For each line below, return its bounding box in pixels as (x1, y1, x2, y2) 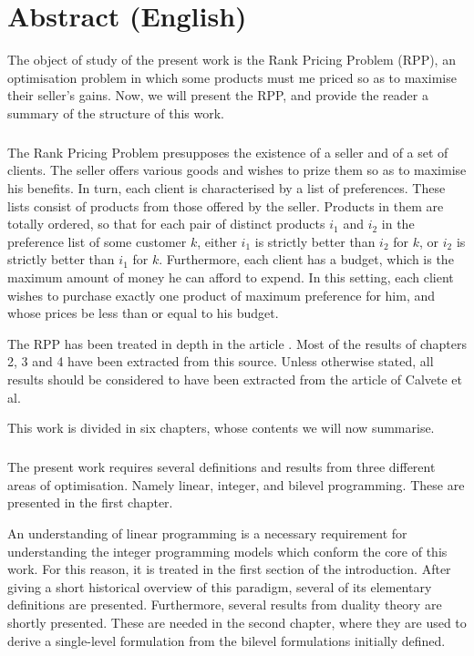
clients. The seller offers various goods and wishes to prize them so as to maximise (7, 160, 467, 179)
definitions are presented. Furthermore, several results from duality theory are (7, 595, 442, 614)
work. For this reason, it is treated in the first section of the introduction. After (7, 559, 451, 579)
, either (197, 231, 237, 251)
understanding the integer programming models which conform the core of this (7, 541, 448, 560)
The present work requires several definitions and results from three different (7, 457, 436, 477)
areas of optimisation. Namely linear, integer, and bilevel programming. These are (7, 475, 465, 494)
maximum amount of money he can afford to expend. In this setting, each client (7, 268, 454, 287)
